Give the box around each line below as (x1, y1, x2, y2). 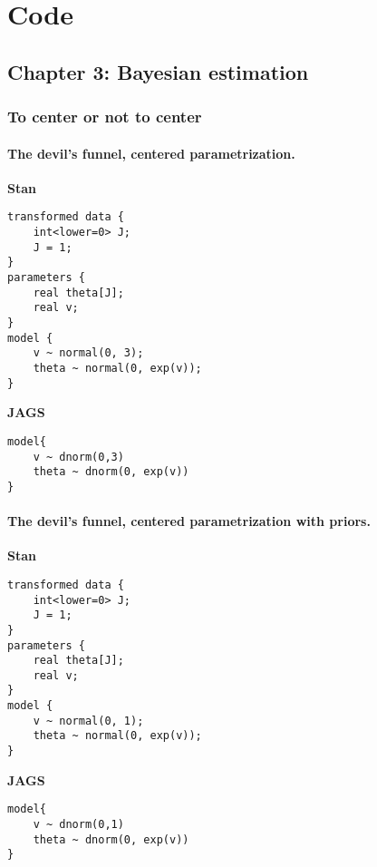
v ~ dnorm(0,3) (33, 450, 124, 463)
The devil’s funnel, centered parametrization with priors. (7, 511, 371, 531)
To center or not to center (7, 105, 202, 128)
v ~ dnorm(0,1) (33, 818, 124, 831)
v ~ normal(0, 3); (33, 346, 144, 360)
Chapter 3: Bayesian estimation (7, 57, 309, 85)
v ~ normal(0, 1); (33, 714, 144, 727)
